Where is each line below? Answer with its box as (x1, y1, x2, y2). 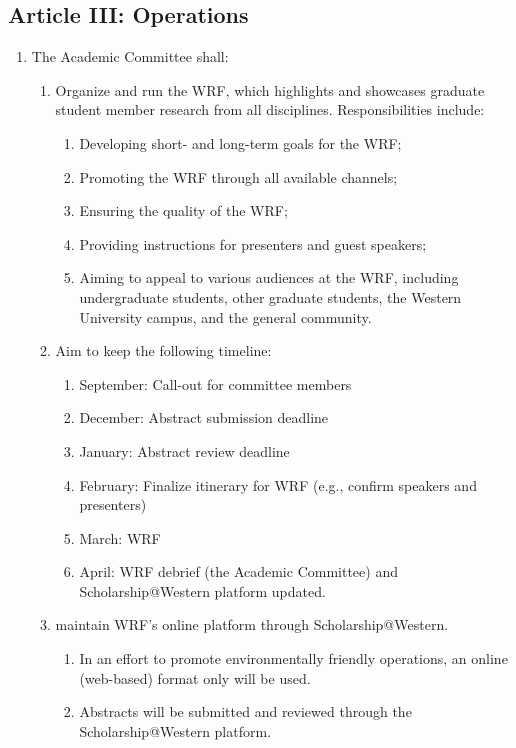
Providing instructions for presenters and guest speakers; (79, 233, 427, 254)
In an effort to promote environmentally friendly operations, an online (79, 648, 508, 669)
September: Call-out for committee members (79, 373, 352, 394)
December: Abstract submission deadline (79, 407, 329, 428)
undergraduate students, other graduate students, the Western (79, 286, 462, 307)
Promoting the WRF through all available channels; (79, 166, 398, 187)
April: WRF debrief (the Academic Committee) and (79, 561, 398, 582)
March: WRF (79, 527, 161, 548)
